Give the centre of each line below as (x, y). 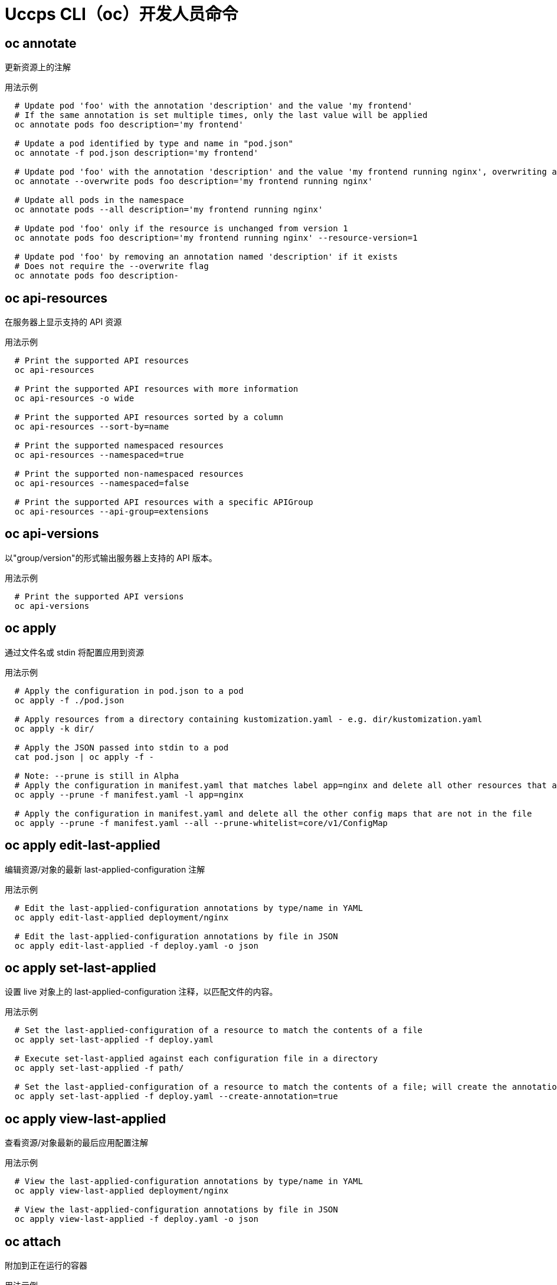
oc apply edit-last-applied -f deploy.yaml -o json (136, 945)
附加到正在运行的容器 (46, 1266)
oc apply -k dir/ (54, 728)
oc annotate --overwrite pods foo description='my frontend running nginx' (194, 181)
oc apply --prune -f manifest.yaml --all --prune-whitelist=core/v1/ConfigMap (201, 823)
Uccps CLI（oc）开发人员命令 (122, 14)
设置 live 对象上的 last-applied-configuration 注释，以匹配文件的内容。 (141, 992)
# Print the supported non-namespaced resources (129, 474)
